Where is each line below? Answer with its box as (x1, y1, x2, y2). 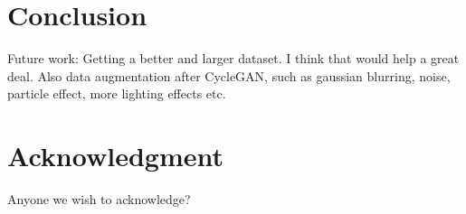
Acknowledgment (7, 137, 223, 174)
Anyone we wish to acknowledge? (7, 190, 191, 209)
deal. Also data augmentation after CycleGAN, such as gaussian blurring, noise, (7, 66, 451, 85)
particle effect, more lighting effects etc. (7, 84, 226, 103)
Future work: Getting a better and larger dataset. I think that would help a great (7, 49, 460, 68)
